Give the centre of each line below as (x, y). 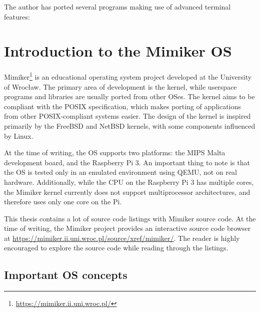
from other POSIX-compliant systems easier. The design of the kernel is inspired (127, 116)
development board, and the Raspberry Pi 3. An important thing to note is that (127, 162)
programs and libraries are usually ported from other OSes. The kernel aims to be (129, 96)
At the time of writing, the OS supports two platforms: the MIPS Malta (115, 152)
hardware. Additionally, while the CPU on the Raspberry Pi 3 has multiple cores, (129, 182)
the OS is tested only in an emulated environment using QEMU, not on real (121, 172)
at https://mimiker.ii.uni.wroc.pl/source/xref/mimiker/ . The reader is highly (122, 238)
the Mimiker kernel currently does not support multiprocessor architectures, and (127, 192)
